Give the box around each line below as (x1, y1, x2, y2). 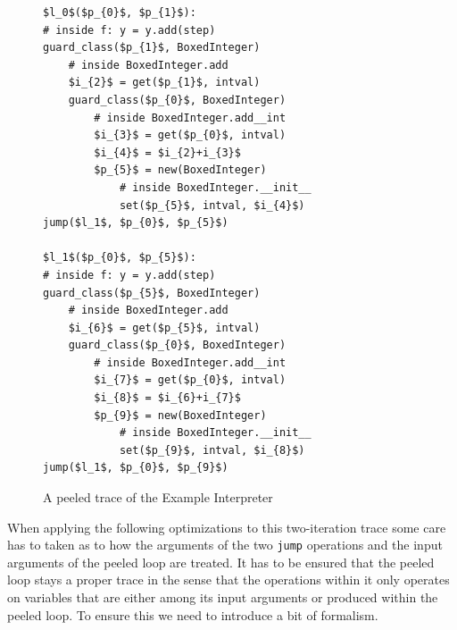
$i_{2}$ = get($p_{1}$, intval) (68, 76, 261, 89)
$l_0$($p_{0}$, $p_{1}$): (43, 6, 196, 19)
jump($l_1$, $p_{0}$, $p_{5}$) (43, 216, 228, 230)
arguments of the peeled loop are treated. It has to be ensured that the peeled (7, 552, 435, 571)
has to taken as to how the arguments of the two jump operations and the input (7, 535, 443, 554)
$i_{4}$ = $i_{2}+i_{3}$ (94, 146, 241, 159)
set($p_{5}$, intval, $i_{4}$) (119, 198, 305, 212)
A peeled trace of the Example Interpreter (43, 488, 273, 507)
